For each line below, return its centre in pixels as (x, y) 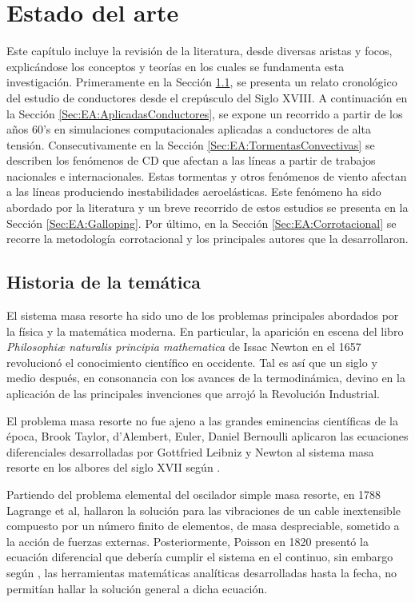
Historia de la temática (104, 282)
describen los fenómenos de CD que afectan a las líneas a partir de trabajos (191, 160)
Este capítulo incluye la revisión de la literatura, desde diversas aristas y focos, (200, 51)
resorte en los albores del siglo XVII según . (114, 467)
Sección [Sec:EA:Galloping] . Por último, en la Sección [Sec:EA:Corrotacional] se (202, 223)
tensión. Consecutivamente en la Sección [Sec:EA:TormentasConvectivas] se (191, 144)
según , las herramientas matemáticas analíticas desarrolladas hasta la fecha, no (202, 572)
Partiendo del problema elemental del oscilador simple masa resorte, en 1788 (194, 494)
